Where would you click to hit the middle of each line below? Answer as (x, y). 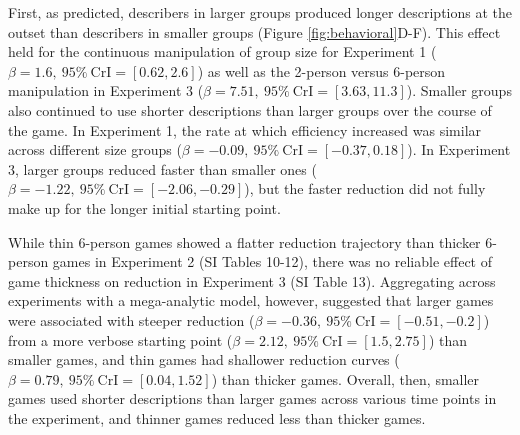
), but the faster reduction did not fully (365, 188)
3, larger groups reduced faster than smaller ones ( (162, 168)
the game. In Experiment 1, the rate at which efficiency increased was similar (245, 129)
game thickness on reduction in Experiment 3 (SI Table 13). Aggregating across (252, 280)
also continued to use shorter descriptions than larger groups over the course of (250, 109)
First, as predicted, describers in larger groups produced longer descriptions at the (260, 12)
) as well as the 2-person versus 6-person (321, 70)
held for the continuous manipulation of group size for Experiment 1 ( (222, 51)
